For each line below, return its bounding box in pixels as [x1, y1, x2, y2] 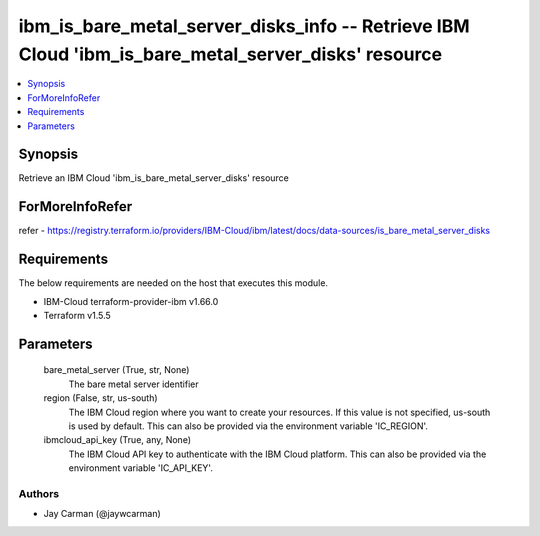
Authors [18, 486, 60, 500]
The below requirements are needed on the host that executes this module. [18, 277, 329, 289]
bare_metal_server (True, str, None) [43, 364, 190, 376]
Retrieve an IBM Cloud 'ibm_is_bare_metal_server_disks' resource [18, 172, 290, 184]
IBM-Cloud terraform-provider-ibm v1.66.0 [43, 295, 219, 307]
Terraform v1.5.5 [43, 310, 112, 322]
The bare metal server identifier [68, 378, 199, 390]
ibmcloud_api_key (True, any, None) [43, 434, 192, 446]
